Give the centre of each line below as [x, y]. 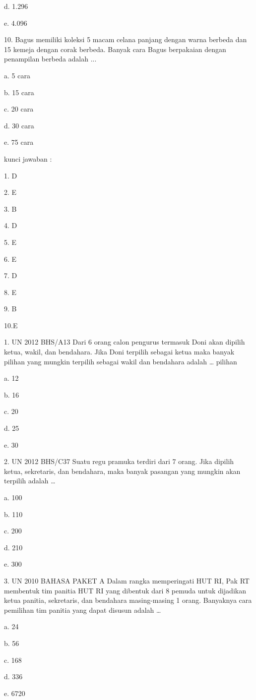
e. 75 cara [19, 142]
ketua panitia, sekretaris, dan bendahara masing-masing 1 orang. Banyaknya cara [128, 600]
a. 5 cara [17, 75]
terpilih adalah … [30, 481]
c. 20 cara [19, 109]
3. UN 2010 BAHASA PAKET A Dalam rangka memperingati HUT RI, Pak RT [127, 580]
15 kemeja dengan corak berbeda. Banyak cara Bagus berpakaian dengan [115, 49]
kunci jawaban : [28, 158]
